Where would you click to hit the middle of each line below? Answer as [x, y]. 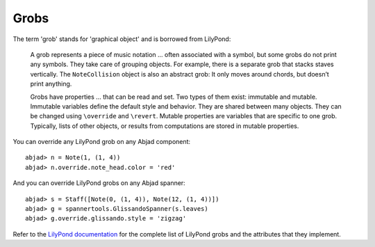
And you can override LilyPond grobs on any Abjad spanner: [99, 183]
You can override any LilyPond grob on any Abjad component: [102, 142]
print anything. [51, 84]
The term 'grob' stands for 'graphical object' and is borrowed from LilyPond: [122, 39]
